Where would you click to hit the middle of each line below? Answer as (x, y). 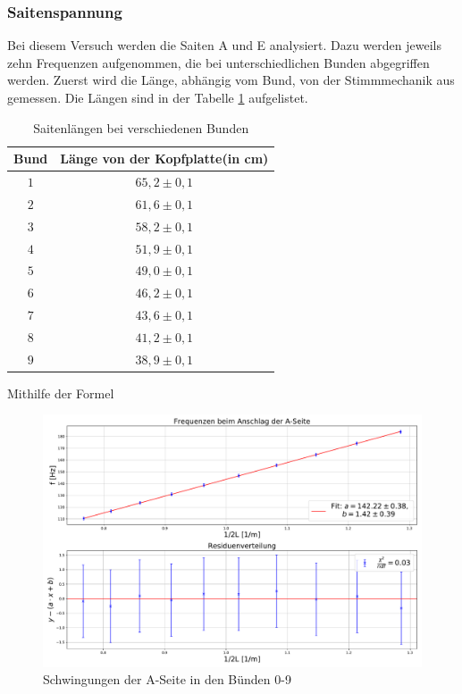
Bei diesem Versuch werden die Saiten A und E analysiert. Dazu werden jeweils (224, 45)
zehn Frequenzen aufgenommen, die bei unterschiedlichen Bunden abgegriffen (218, 62)
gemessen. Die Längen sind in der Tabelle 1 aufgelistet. (158, 97)
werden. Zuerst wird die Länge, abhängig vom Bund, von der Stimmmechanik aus (231, 80)
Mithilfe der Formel (61, 393)
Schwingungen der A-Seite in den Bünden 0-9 (167, 679)
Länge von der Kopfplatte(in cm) (164, 159)
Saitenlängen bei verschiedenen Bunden (141, 127)
